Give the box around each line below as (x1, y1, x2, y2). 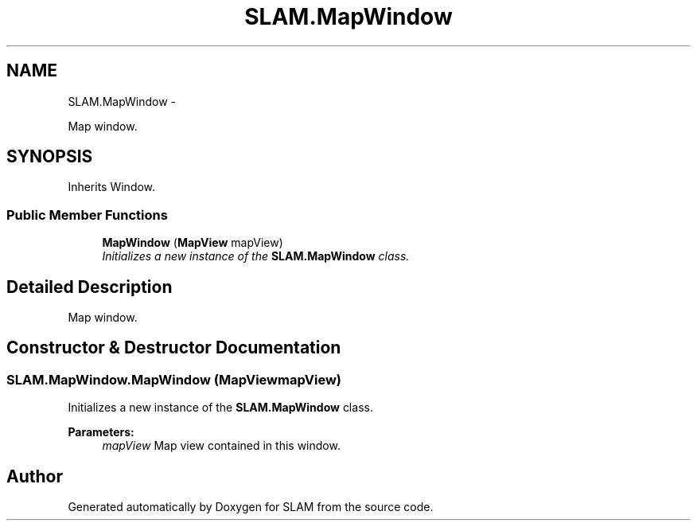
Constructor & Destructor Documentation (6, 338, 341, 358)
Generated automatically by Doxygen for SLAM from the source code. (68, 500, 434, 514)
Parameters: (68, 425, 134, 439)
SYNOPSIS (6, 146, 93, 167)
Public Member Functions (6, 206, 168, 223)
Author (6, 466, 63, 486)
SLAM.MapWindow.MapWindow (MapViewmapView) (6, 371, 342, 388)
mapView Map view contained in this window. (102, 439, 341, 453)
